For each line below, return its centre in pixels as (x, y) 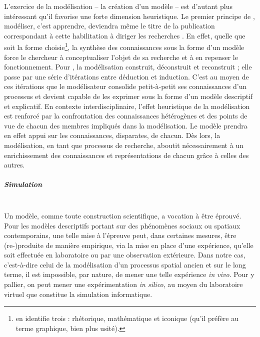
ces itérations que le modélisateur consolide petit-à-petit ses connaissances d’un (125, 86)
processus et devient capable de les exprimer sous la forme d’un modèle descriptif (128, 96)
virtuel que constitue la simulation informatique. (78, 294)
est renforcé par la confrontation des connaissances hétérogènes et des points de (126, 116)
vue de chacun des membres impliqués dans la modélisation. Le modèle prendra (126, 125)
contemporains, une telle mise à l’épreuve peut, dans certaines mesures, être (120, 235)
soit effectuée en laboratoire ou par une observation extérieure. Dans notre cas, (125, 255)
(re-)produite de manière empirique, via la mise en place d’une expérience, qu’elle (129, 245)
